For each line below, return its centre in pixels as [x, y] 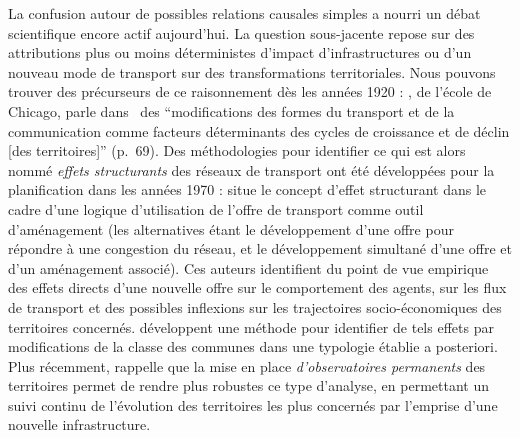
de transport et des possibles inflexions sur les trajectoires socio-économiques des [255, 306]
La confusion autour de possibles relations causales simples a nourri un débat [244, 13]
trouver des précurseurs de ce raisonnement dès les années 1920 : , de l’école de [250, 91]
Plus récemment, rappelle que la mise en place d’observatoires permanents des [247, 365]
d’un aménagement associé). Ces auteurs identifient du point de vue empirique [248, 267]
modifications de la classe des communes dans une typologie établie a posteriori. [253, 346]
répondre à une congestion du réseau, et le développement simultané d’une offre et [260, 248]
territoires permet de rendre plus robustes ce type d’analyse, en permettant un [248, 385]
